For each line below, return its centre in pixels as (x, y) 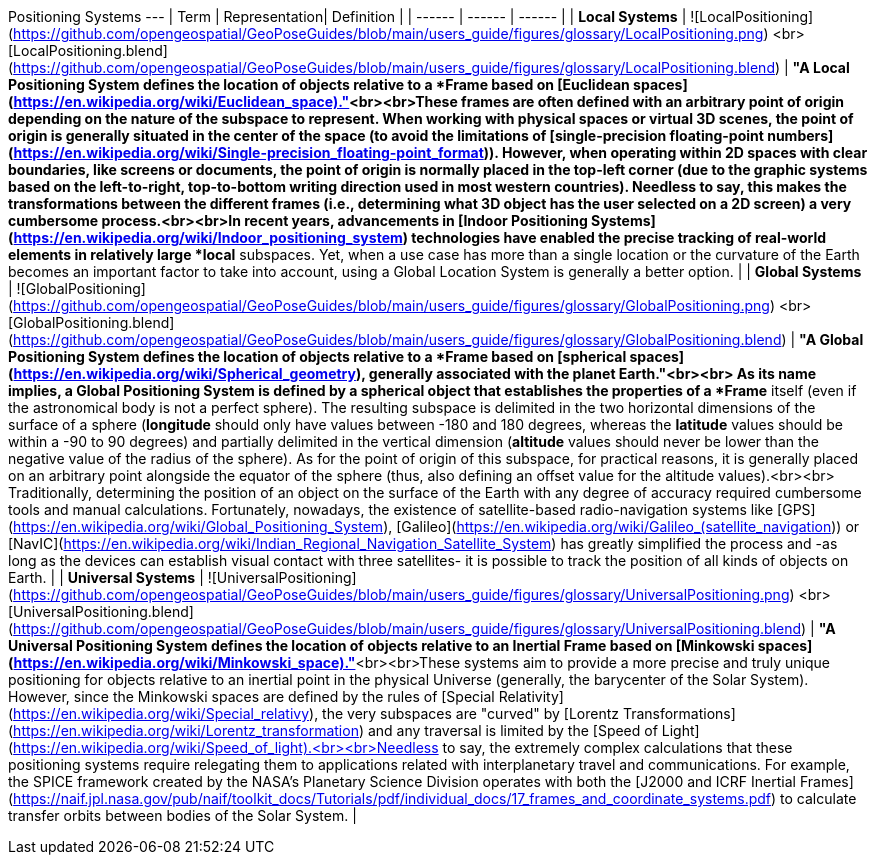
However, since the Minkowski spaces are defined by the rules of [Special (251, 696)
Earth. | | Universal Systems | (106, 577)
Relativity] (531, 696)
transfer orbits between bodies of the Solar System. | (182, 815)
